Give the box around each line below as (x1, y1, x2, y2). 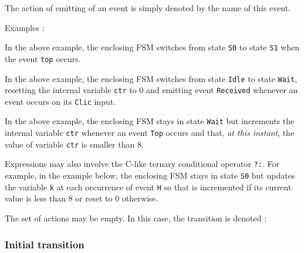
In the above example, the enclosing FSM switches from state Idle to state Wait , (5, 72, 298, 84)
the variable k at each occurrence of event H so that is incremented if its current (5, 180, 292, 193)
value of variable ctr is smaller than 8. (5, 138, 144, 150)
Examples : (5, 21, 45, 33)
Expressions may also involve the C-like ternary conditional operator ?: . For (5, 158, 279, 170)
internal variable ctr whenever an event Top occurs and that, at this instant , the (5, 126, 295, 139)
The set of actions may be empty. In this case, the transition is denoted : (5, 212, 267, 224)
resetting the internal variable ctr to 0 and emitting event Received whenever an (5, 84, 298, 96)
